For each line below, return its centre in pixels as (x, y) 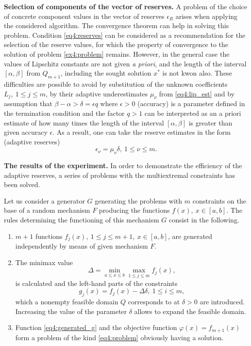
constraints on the (219, 200)
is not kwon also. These (197, 73)
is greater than (210, 122)
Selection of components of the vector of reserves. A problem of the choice (126, 6)
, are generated (190, 236)
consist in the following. (204, 220)
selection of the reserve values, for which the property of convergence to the (116, 44)
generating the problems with (139, 200)
